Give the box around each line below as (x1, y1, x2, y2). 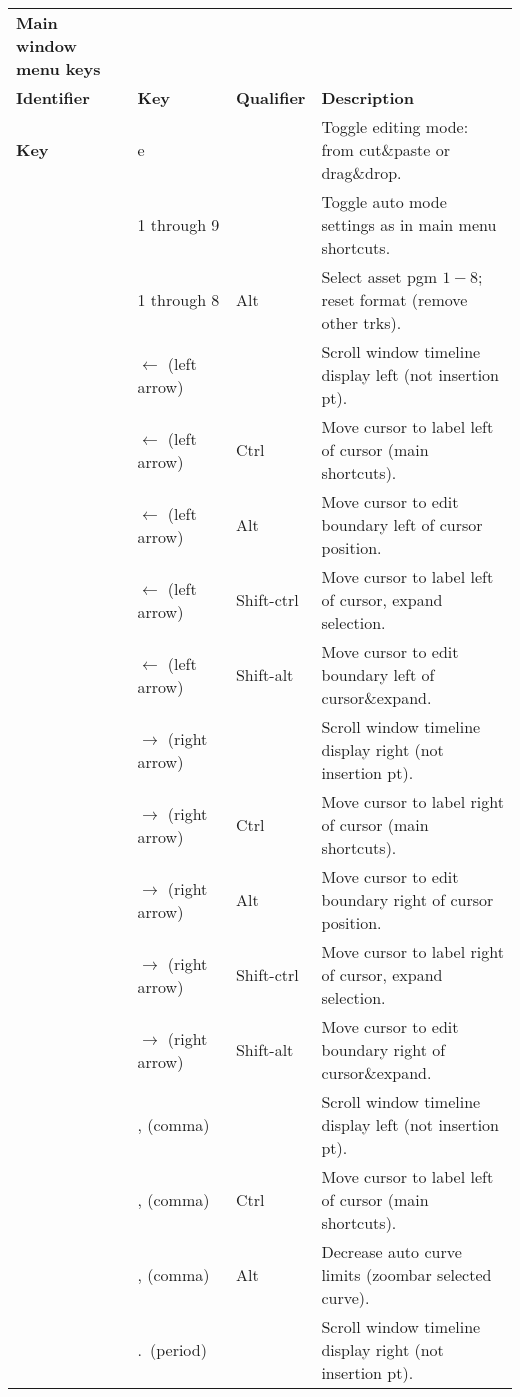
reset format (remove (321, 288, 468, 311)
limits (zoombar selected (321, 1263, 492, 1286)
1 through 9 (137, 213, 220, 236)
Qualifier (235, 86, 306, 109)
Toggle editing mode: (321, 115, 469, 138)
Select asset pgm (321, 265, 438, 288)
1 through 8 (137, 288, 220, 311)
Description (321, 86, 414, 109)
